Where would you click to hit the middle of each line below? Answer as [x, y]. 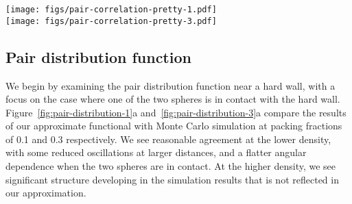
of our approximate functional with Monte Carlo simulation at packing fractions [174, 126]
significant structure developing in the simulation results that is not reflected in [172, 179]
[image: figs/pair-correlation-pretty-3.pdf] [111, 21]
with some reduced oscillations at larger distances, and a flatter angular [156, 152]
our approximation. [46, 193]
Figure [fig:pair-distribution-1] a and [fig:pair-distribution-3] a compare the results [176, 112]
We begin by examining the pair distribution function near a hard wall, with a [171, 85]
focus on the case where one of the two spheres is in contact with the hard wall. [173, 99]
